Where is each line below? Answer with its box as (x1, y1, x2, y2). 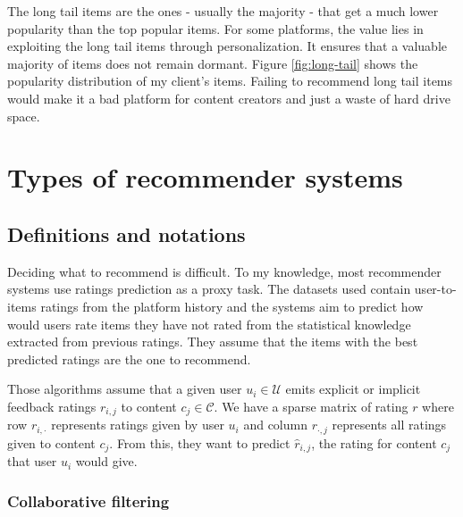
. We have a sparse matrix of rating (214, 396, 408, 415)
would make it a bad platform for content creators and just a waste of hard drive (7, 88, 450, 107)
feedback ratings (7, 396, 97, 415)
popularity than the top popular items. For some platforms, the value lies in (7, 19, 424, 38)
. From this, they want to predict (109, 433, 290, 452)
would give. (75, 452, 138, 471)
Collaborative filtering (7, 489, 170, 512)
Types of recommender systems (7, 159, 403, 196)
